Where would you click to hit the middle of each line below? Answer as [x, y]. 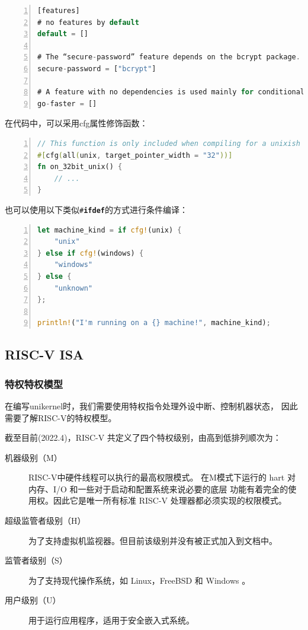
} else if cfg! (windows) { [91, 253]
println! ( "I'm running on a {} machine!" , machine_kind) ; [154, 323]
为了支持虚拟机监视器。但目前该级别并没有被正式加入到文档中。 [153, 540]
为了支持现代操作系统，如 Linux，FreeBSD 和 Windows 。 [139, 580]
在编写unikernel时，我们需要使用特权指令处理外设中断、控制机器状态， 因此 [151, 405]
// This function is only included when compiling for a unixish [169, 143]
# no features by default [88, 22]
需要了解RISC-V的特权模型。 [61, 417]
